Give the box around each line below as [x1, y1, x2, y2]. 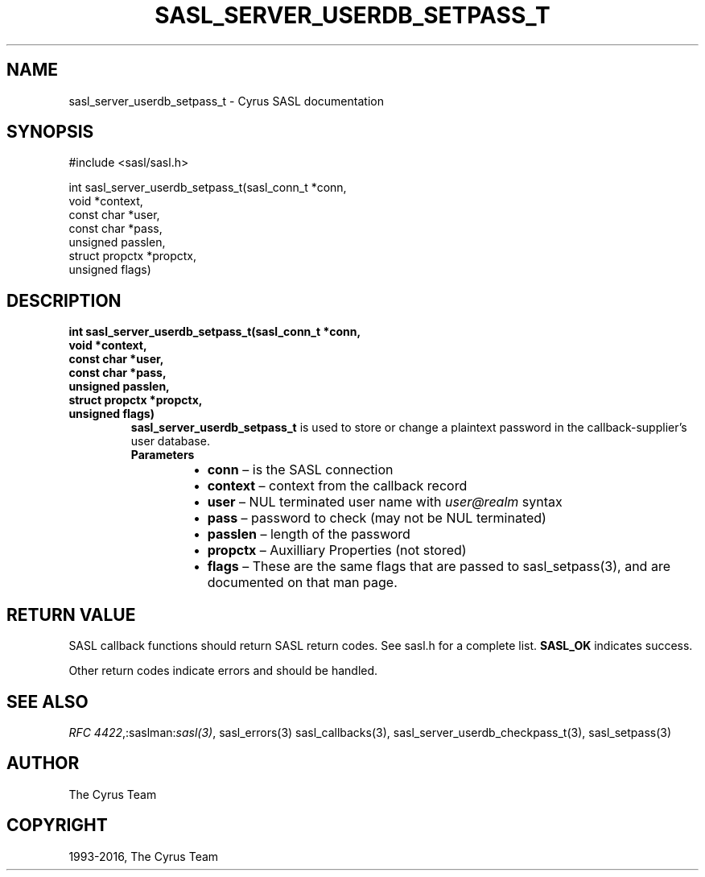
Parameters [130, 448, 195, 462]
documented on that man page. [207, 574, 398, 591]
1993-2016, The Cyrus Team [68, 849, 219, 863]
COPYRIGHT [6, 815, 108, 836]
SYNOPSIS [6, 122, 94, 143]
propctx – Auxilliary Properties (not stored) [207, 542, 467, 559]
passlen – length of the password [207, 526, 410, 543]
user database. [130, 434, 210, 449]
